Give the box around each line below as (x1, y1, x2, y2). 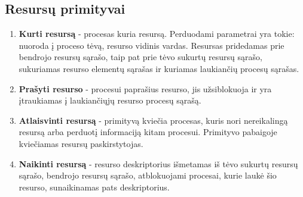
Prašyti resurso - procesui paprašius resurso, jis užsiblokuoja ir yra (19, 82, 272, 95)
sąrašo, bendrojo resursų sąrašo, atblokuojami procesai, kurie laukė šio (19, 169, 277, 182)
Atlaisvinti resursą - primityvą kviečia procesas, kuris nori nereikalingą (19, 114, 288, 126)
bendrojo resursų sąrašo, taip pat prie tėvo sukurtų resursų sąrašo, (19, 51, 262, 63)
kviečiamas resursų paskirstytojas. (19, 137, 143, 149)
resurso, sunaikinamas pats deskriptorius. (19, 180, 170, 193)
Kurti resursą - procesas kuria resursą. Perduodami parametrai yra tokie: (19, 27, 295, 40)
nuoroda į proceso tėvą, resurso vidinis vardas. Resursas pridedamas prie (19, 39, 284, 51)
